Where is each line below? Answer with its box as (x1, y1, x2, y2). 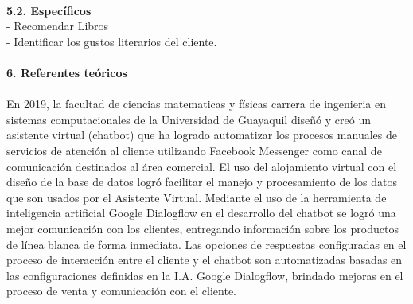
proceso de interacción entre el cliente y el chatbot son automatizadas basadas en (6, 251, 403, 268)
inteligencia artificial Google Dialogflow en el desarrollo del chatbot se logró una (6, 205, 396, 221)
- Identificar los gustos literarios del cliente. (6, 33, 217, 49)
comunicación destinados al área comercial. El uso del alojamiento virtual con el (6, 158, 397, 174)
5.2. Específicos (6, 2, 92, 18)
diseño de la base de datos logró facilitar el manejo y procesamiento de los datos (6, 173, 397, 190)
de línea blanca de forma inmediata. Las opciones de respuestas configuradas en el (6, 236, 407, 252)
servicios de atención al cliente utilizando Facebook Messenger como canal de (6, 142, 382, 158)
